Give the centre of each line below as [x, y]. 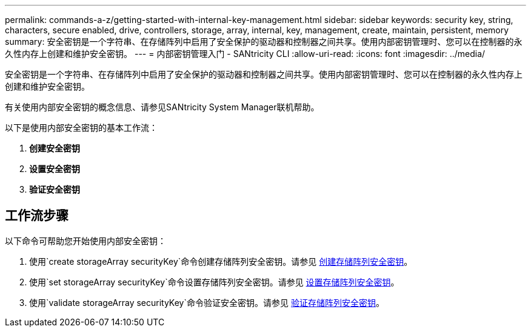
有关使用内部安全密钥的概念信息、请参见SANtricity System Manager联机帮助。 [162, 107]
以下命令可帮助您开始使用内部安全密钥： [85, 241]
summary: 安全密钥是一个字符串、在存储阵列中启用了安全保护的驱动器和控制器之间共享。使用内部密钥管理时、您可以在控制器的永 [264, 41]
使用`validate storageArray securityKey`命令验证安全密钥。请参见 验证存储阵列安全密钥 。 [207, 302]
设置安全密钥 [55, 169]
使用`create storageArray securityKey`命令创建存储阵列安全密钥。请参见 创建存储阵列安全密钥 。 [221, 261]
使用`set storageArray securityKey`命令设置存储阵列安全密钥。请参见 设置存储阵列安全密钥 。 [214, 282]
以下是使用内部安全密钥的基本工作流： [81, 128]
